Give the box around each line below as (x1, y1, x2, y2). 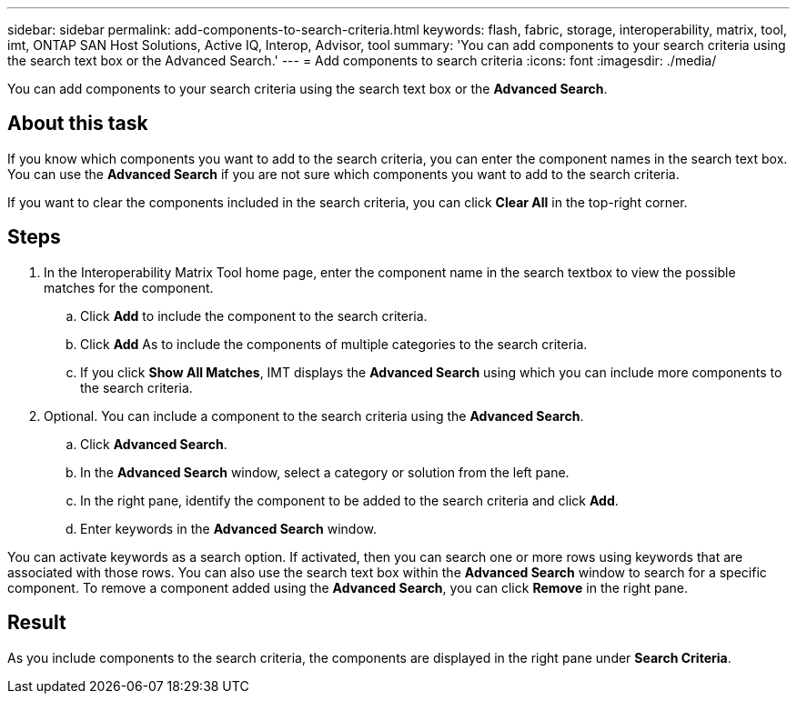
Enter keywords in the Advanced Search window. (80, 520, 377, 536)
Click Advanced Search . (80, 436, 227, 452)
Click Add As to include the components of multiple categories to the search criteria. (80, 335, 588, 352)
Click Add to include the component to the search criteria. (80, 307, 428, 324)
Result (7, 611, 66, 635)
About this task (7, 112, 148, 135)
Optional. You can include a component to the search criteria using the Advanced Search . (44, 407, 584, 424)
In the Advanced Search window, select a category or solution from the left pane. (80, 464, 570, 480)
